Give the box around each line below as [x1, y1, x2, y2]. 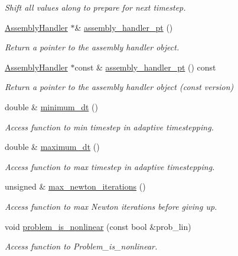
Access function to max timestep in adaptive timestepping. [5, 160, 215, 172]
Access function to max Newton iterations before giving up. [5, 200, 217, 212]
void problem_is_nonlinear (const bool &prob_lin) [5, 220, 191, 232]
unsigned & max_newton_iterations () [5, 180, 146, 193]
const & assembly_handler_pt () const [74, 60, 216, 73]
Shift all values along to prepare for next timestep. [5, 1, 186, 13]
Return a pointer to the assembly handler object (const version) [5, 81, 234, 93]
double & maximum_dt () [5, 140, 100, 153]
